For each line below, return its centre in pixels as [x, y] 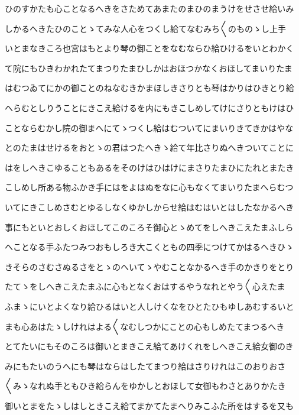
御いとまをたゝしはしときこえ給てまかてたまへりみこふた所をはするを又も [149, 405]
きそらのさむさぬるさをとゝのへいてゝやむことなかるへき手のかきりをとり [149, 266]
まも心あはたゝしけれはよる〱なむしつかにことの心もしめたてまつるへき [145, 326]
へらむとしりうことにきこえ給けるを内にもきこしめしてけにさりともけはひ [149, 107]
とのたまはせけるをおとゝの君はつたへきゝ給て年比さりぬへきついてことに [149, 147]
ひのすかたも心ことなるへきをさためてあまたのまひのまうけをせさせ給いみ [149, 8]
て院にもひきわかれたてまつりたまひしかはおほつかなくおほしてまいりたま [149, 68]
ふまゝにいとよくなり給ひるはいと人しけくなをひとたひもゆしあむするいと [149, 306]
